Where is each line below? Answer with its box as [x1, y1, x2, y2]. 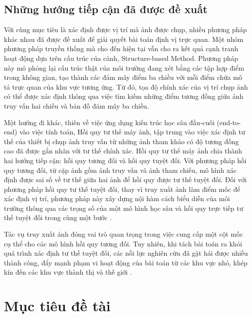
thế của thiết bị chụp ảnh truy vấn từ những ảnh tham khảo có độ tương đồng [4, 136, 239, 146]
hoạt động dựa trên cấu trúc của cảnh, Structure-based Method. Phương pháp [4, 53, 238, 63]
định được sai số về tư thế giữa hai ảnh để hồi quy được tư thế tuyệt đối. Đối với [4, 174, 247, 185]
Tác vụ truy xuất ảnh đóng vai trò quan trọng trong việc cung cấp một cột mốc [4, 229, 243, 239]
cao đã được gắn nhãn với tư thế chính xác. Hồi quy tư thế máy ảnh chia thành [4, 146, 242, 156]
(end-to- [216, 117, 241, 127]
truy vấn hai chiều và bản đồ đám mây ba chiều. [4, 100, 149, 111]
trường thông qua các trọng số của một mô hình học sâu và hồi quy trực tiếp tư [4, 203, 243, 213]
